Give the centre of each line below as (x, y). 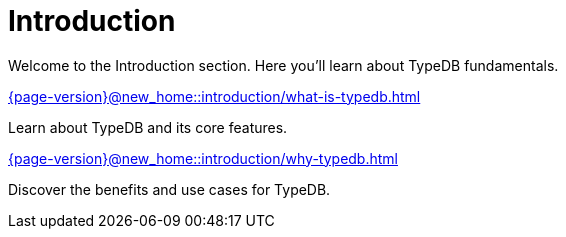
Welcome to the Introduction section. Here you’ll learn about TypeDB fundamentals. (283, 65)
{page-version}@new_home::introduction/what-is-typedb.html (214, 96)
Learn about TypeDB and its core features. (148, 127)
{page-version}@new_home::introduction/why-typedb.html (203, 158)
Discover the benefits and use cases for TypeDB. (169, 189)
